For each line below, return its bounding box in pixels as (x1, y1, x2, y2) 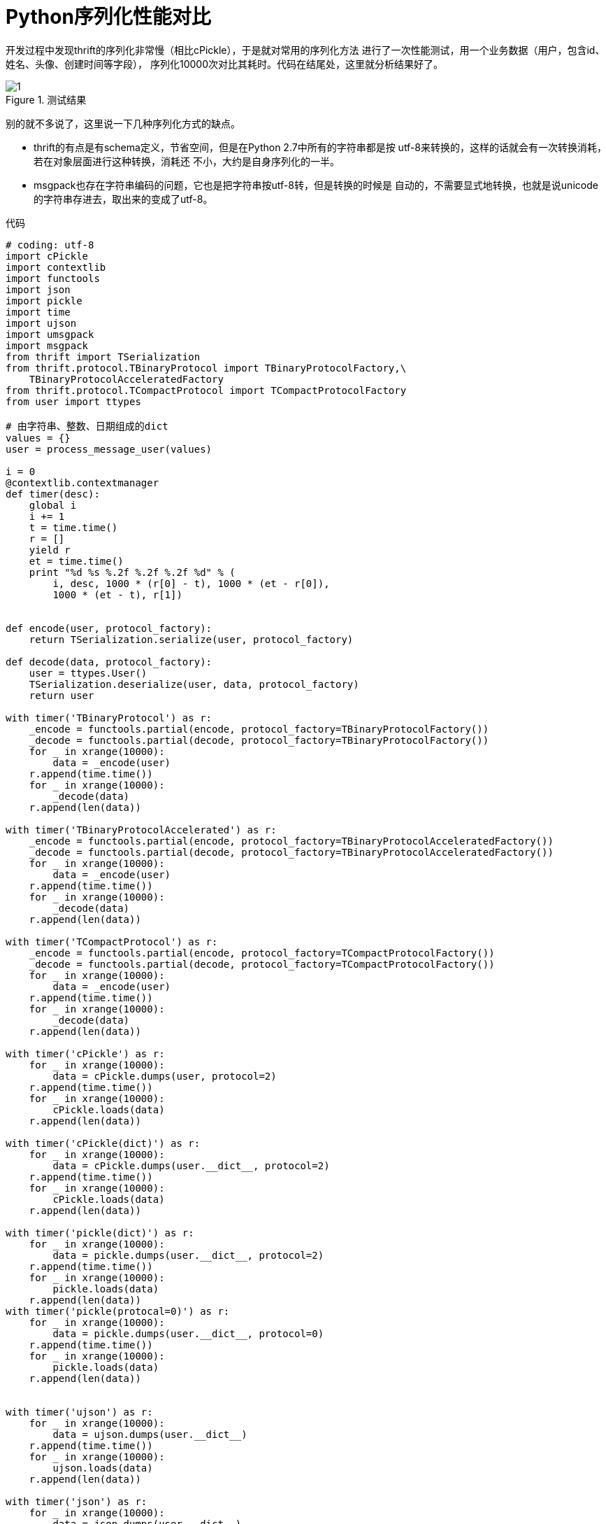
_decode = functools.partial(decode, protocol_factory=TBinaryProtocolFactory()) (29, 734, 489, 746)
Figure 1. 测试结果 (6, 93, 87, 106)
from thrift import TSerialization (6, 351, 201, 362)
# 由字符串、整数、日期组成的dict (6, 420, 168, 432)
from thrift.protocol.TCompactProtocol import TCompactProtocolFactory (6, 384, 407, 396)
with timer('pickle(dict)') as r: (6, 1227, 194, 1239)
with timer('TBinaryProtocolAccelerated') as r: (6, 824, 277, 835)
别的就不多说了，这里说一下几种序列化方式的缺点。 (6, 117, 240, 129)
